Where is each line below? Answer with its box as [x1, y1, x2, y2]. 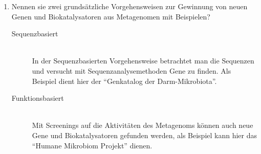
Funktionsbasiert [11, 93, 64, 103]
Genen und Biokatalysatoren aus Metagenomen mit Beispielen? [11, 11, 210, 21]
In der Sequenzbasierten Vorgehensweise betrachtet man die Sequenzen [32, 55, 254, 66]
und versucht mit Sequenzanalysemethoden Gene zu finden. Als [32, 65, 231, 76]
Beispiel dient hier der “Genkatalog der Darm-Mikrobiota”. [32, 75, 217, 86]
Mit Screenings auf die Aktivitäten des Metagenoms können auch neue [32, 120, 253, 130]
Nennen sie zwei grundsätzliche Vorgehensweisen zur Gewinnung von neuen [11, 1, 248, 11]
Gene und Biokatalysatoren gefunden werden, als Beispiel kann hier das [32, 129, 257, 140]
